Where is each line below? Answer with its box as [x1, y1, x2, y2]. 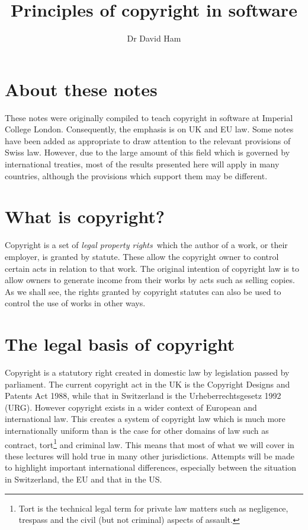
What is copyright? [5, 204, 165, 228]
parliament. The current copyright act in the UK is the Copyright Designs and [5, 377, 290, 390]
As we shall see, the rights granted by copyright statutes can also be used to [5, 285, 281, 297]
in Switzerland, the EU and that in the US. [5, 473, 162, 485]
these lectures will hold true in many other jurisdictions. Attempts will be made [5, 449, 294, 462]
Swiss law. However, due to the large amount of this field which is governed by [5, 146, 290, 158]
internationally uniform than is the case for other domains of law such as [5, 424, 269, 436]
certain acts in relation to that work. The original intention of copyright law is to [5, 262, 299, 274]
